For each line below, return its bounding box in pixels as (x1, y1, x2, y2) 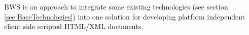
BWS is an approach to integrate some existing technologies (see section (4, 1, 228, 11)
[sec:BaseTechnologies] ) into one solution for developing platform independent (4, 11, 245, 21)
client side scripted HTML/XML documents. (4, 21, 144, 31)
